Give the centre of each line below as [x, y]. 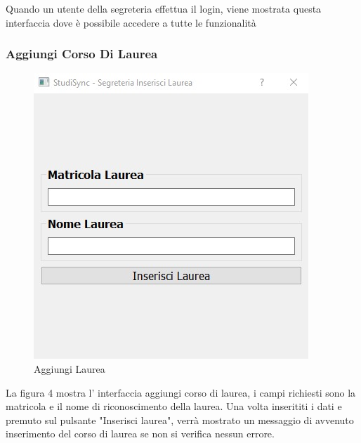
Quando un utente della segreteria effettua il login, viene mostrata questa [164, 8]
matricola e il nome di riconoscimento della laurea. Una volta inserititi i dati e [174, 406]
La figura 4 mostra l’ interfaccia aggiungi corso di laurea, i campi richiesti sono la [181, 392]
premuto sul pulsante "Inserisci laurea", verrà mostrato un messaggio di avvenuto [180, 419]
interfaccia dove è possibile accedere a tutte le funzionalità [131, 22]
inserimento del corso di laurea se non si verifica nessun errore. [140, 434]
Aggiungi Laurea [70, 369]
